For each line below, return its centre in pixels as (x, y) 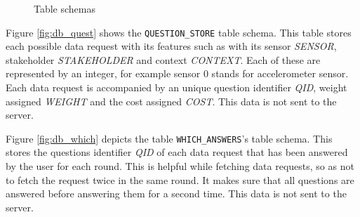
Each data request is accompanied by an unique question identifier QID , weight (176, 87)
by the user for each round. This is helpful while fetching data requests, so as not (180, 166)
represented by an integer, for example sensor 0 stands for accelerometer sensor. (177, 73)
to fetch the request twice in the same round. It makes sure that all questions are (180, 179)
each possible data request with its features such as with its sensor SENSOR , (171, 46)
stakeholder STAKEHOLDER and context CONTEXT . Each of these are (163, 59)
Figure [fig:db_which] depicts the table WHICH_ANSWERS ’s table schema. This (169, 138)
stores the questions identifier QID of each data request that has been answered (177, 152)
